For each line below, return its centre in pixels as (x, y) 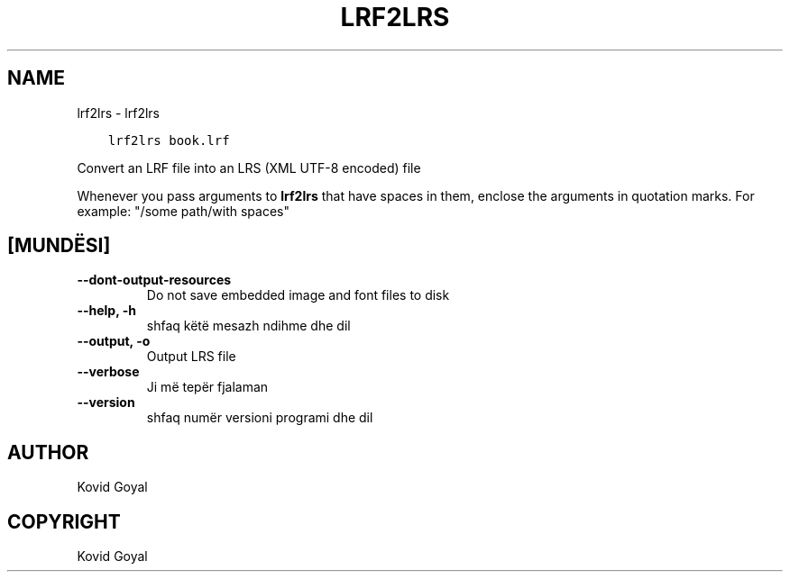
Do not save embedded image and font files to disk (298, 295)
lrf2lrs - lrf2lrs (119, 113)
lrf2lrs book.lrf (169, 140)
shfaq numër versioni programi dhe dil (260, 418)
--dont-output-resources (154, 280)
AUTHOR (48, 452)
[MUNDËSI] (59, 246)
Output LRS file (191, 357)
